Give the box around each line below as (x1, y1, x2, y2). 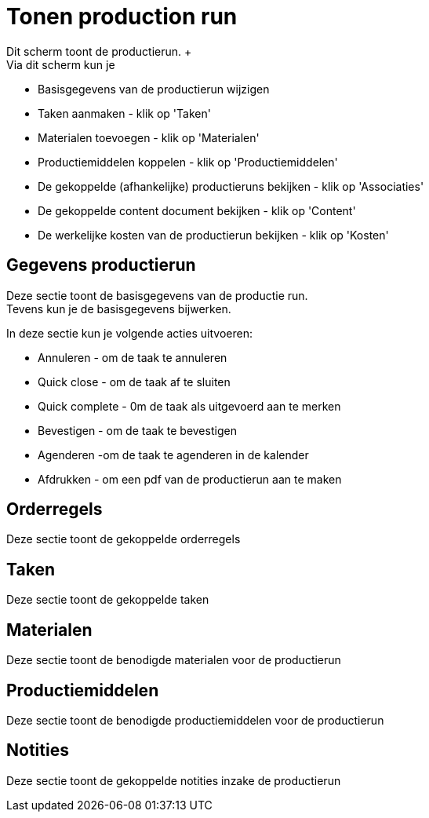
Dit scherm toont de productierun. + (6, 44, 192, 58)
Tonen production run (6, 3, 238, 30)
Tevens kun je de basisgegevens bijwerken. (6, 301, 231, 316)
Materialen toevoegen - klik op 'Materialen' (38, 130, 260, 144)
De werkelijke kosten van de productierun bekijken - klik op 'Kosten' (38, 228, 389, 242)
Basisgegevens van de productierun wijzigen (38, 82, 270, 96)
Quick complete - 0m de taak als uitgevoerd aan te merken (38, 399, 341, 413)
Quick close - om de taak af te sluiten (38, 374, 231, 389)
